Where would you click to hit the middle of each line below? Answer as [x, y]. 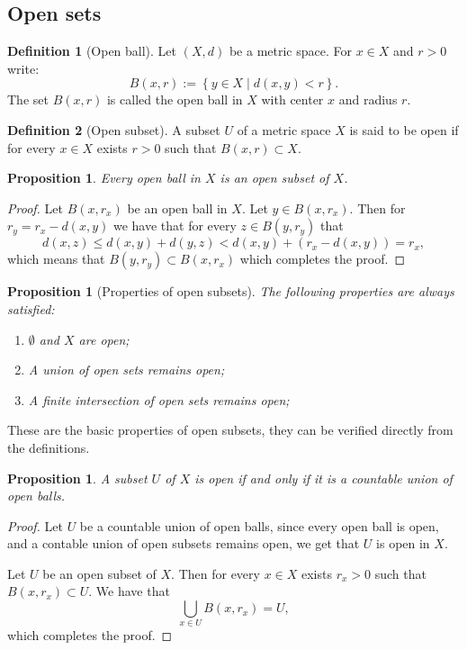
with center [292, 99]
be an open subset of [99, 573]
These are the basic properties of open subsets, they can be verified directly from [230, 430]
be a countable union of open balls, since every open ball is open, [259, 525]
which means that [56, 259]
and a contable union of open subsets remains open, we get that [184, 543]
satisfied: [31, 308]
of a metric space [284, 129]
